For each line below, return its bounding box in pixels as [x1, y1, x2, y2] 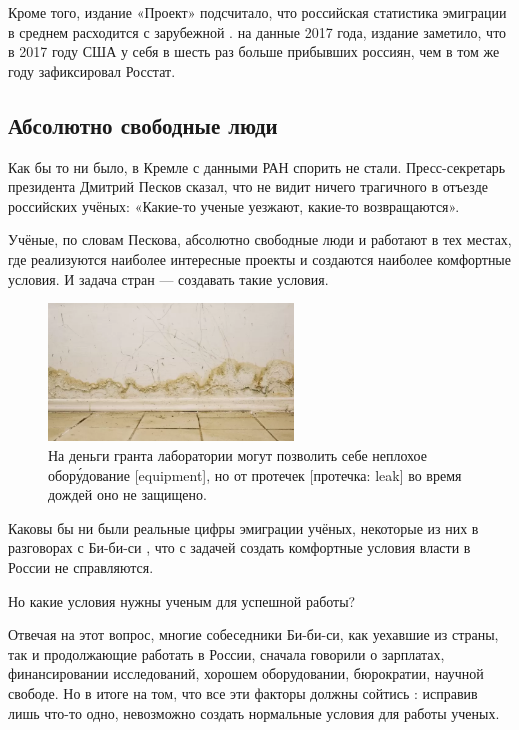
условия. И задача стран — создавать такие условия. [8, 268, 329, 289]
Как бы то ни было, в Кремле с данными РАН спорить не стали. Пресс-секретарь [8, 156, 506, 177]
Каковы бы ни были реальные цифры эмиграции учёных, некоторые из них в [8, 517, 479, 538]
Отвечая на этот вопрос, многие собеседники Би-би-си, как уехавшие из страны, [8, 624, 499, 645]
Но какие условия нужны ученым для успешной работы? [8, 590, 356, 611]
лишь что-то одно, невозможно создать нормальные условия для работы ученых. [8, 702, 500, 723]
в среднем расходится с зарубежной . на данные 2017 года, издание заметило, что [8, 21, 507, 42]
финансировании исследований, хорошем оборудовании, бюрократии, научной [8, 663, 484, 684]
